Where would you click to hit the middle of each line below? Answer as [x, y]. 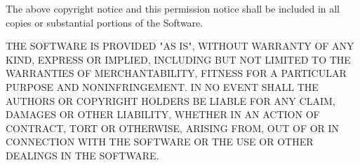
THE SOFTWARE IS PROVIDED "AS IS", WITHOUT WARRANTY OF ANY [180, 46]
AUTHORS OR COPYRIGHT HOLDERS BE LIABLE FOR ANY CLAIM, [171, 100]
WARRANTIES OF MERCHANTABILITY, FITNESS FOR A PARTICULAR [176, 73]
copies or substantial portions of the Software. [105, 22]
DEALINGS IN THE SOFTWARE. [82, 155]
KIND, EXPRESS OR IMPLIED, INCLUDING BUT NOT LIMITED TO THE [178, 59]
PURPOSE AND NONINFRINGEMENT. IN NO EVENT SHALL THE [162, 86]
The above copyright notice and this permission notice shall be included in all [173, 8]
